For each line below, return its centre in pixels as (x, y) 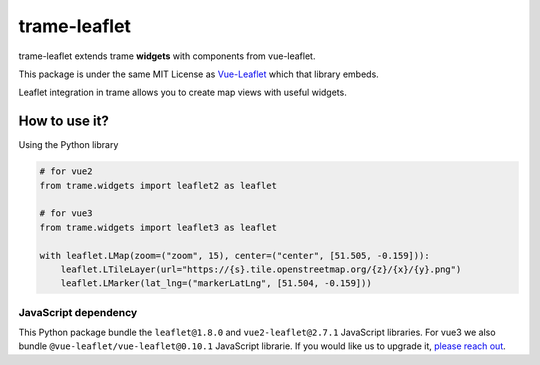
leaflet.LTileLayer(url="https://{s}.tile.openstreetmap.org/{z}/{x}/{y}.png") (261, 269)
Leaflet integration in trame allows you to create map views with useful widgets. (182, 92)
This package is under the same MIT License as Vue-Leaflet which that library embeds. (198, 74)
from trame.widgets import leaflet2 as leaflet (158, 185)
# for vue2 (66, 171)
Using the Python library (68, 145)
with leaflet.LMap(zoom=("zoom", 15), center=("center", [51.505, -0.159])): (234, 255)
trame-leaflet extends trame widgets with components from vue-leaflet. (167, 56)
